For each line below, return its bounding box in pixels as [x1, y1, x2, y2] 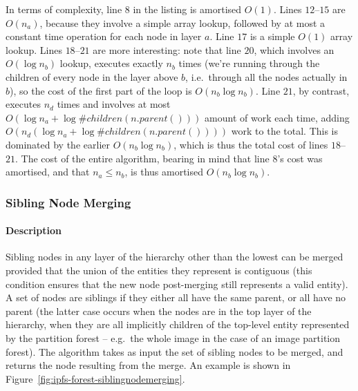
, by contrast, [292, 83, 350, 97]
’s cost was [277, 151, 323, 165]
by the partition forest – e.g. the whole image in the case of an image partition [6, 330, 341, 345]
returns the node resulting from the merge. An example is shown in [6, 358, 291, 372]
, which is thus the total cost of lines [173, 137, 328, 151]
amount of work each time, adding [205, 110, 350, 124]
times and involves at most [57, 97, 171, 111]
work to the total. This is [231, 124, 338, 138]
